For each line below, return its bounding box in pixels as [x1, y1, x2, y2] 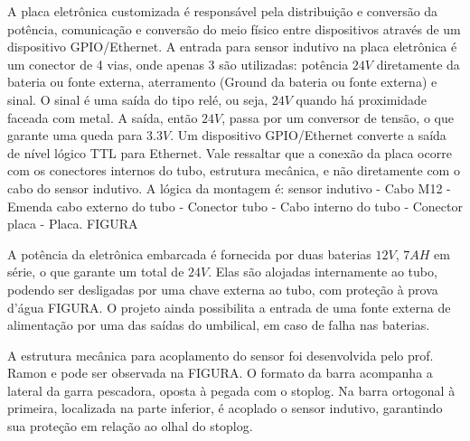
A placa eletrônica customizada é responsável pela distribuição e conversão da [7, 2, 438, 20]
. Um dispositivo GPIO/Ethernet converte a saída [170, 126, 446, 145]
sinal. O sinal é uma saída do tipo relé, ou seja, [7, 89, 268, 108]
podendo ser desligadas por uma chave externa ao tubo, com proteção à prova [7, 279, 438, 298]
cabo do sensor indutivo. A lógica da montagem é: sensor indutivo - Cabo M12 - [7, 178, 451, 197]
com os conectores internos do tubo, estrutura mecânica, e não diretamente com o [7, 161, 460, 180]
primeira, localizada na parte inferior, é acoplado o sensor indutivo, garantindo [7, 399, 443, 418]
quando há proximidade [296, 89, 427, 108]
